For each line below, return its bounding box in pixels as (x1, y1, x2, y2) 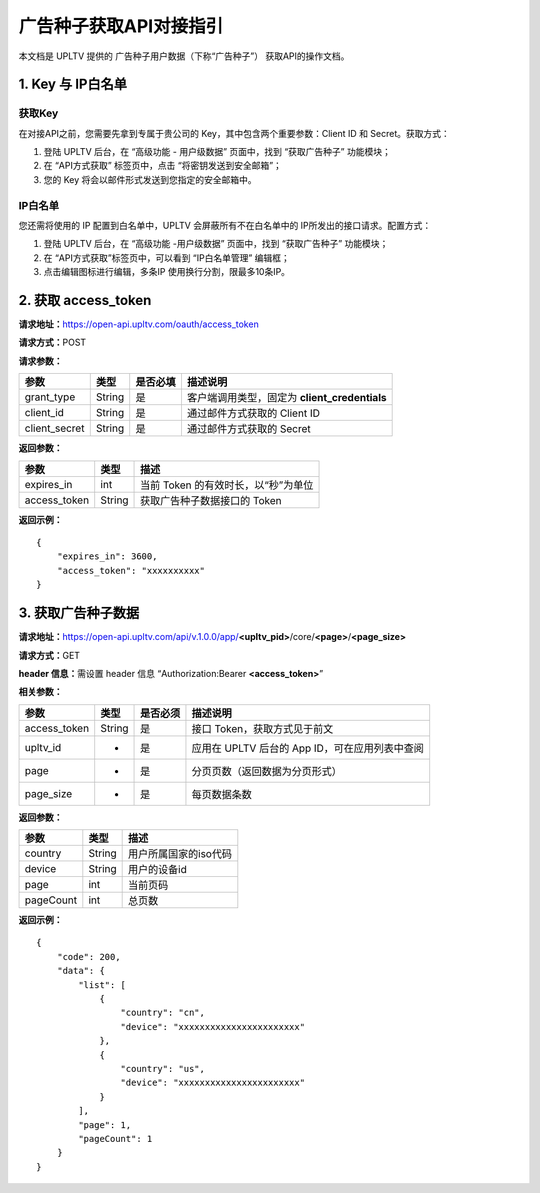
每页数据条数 (191, 787, 252, 801)
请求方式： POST (18, 336, 87, 349)
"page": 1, (78, 1119, 132, 1130)
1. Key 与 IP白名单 (18, 76, 127, 93)
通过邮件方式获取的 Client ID (186, 406, 320, 420)
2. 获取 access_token (18, 292, 152, 309)
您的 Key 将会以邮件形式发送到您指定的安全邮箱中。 (43, 173, 257, 185)
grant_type (24, 390, 76, 404)
